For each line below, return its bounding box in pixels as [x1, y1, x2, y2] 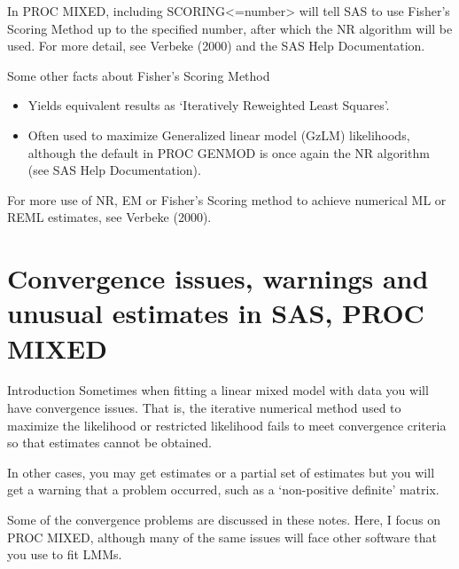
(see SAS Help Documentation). [27, 161, 201, 179]
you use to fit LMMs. [7, 545, 122, 564]
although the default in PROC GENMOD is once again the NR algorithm [27, 143, 430, 162]
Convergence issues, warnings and [7, 260, 429, 296]
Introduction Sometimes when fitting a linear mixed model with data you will [7, 381, 429, 399]
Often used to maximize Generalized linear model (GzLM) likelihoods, [27, 125, 410, 144]
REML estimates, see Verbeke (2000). [7, 208, 212, 226]
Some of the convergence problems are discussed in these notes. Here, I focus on [7, 510, 441, 528]
